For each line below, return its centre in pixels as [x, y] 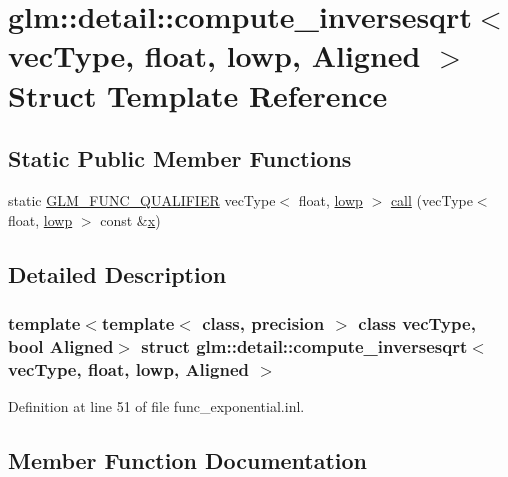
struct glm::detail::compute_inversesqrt [304, 345]
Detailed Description [117, 273]
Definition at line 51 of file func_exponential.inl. [156, 405]
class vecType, [417, 322]
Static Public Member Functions [180, 158]
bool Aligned [61, 345]
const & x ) [130, 219]
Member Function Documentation [188, 459]
